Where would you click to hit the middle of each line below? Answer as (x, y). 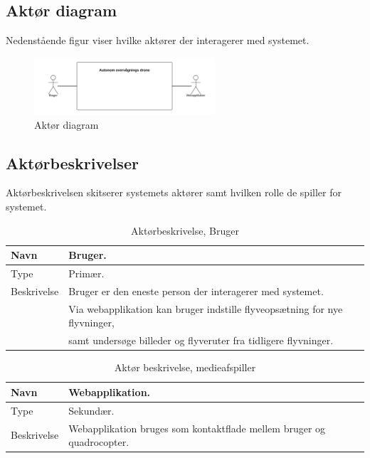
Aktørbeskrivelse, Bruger (185, 230)
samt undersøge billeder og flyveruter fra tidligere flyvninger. (201, 340)
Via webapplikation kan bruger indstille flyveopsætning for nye (206, 308)
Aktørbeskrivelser (72, 163)
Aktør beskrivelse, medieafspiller (185, 367)
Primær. (86, 273)
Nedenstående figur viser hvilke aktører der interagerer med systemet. (158, 40)
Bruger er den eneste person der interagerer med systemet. (196, 291)
